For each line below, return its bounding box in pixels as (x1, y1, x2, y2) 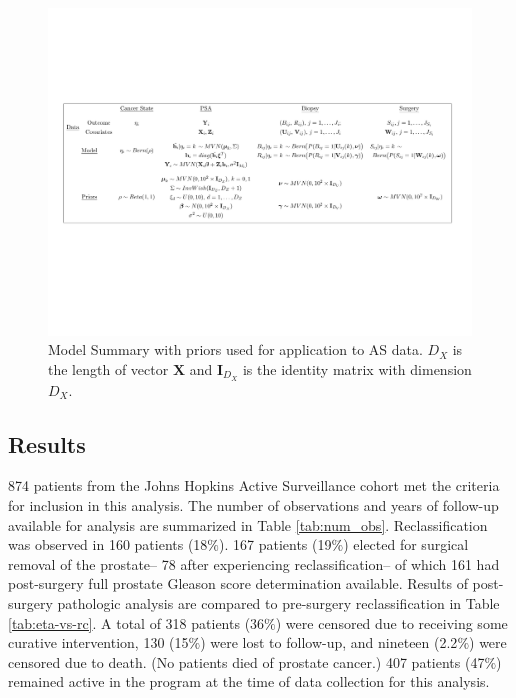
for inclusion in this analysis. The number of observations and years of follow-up (8, 494, 499, 515)
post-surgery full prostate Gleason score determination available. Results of (8, 573, 468, 594)
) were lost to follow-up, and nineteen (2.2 (200, 632, 458, 653)
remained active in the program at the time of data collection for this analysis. (8, 671, 490, 692)
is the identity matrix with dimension (242, 358, 472, 379)
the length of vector (48, 358, 169, 379)
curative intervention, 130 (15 (8, 632, 189, 653)
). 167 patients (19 (219, 534, 332, 555)
